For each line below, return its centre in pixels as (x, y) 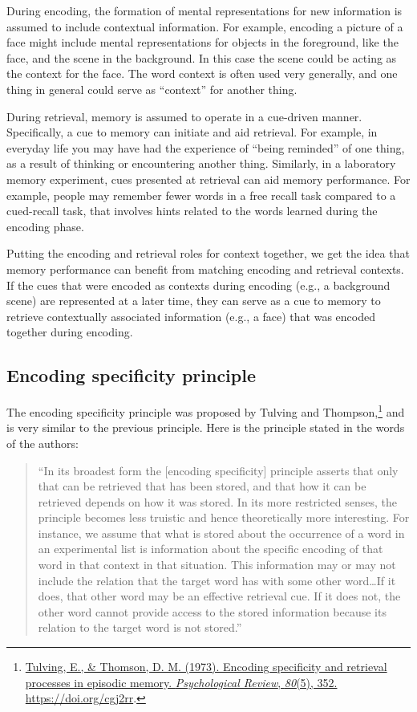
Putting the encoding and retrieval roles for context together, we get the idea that (208, 253)
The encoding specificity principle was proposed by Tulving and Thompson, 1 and (206, 411)
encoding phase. (45, 226)
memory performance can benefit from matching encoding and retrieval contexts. (205, 269)
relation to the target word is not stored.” (140, 627)
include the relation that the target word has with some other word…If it (217, 580)
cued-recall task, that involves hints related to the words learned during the (192, 211)
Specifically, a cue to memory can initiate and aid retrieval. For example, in (192, 132)
